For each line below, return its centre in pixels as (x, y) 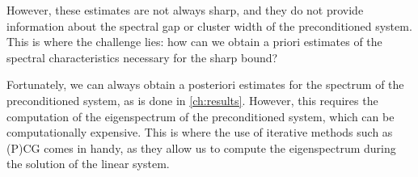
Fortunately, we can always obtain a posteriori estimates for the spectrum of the (205, 84)
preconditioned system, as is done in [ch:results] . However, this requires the (192, 100)
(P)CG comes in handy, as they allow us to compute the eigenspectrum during (201, 147)
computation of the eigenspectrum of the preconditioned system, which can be (201, 116)
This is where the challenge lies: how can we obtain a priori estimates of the (194, 42)
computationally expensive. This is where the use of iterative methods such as (200, 132)
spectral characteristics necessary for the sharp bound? (142, 57)
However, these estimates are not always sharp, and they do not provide (185, 10)
